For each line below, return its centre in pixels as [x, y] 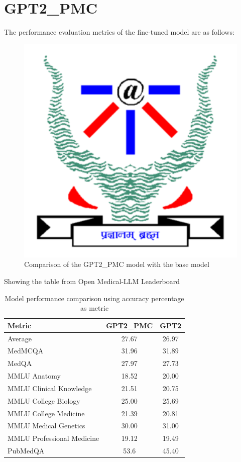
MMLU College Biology [44, 400]
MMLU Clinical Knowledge [50, 388]
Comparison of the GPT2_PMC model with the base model [117, 264]
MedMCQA [26, 351]
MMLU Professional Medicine [53, 438]
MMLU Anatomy [34, 376]
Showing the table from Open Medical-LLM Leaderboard [92, 281]
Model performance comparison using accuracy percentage [94, 298]
